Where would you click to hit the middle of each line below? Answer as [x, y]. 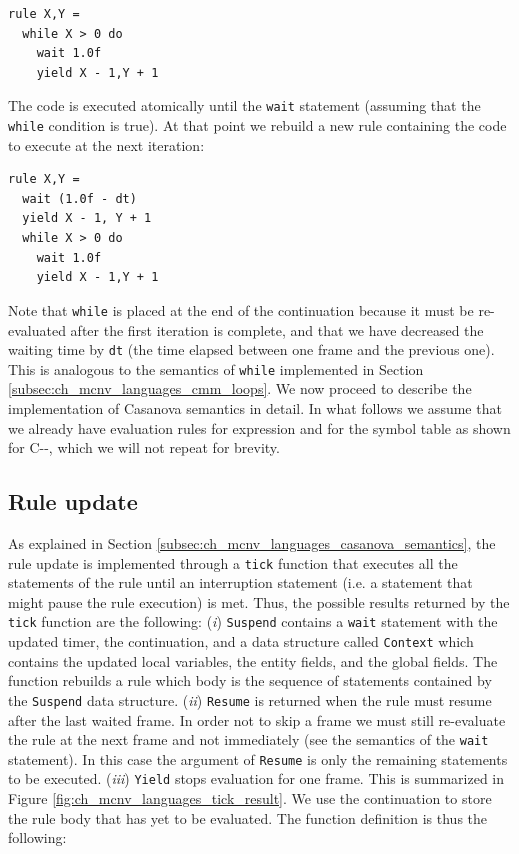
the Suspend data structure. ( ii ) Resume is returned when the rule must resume [250, 699]
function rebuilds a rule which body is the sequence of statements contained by [250, 680]
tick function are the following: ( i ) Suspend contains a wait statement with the [253, 621]
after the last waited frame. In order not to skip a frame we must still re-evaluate [257, 719]
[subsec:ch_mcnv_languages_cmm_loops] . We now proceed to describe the [240, 388]
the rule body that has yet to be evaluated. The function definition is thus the [248, 817]
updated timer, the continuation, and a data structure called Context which [241, 641]
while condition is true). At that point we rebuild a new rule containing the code [257, 125]
